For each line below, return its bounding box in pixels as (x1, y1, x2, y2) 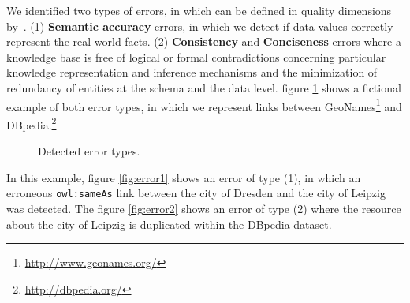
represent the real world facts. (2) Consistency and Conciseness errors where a (6, 33, 401, 50)
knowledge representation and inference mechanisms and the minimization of (6, 64, 378, 80)
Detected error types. (38, 143, 140, 159)
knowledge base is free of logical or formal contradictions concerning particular (6, 48, 386, 65)
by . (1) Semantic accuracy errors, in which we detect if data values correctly (6, 17, 393, 34)
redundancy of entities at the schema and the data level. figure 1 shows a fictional (6, 79, 401, 95)
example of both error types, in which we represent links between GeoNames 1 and (6, 95, 402, 114)
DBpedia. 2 (6, 114, 57, 133)
